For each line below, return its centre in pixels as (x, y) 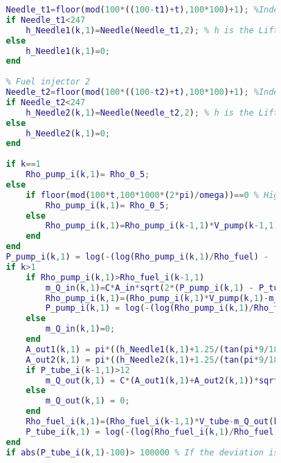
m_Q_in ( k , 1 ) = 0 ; (80, 329)
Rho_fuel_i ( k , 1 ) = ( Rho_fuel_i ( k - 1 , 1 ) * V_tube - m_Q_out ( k (152, 421)
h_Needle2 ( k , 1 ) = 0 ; (68, 133)
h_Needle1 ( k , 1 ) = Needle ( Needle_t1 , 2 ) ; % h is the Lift (152, 30)
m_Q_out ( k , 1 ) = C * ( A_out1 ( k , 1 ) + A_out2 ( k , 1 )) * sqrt (162, 380)
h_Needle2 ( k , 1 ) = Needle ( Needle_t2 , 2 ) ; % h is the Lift (152, 112)
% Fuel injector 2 (48, 82)
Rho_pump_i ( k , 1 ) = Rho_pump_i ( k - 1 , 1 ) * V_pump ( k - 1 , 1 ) (162, 226)
